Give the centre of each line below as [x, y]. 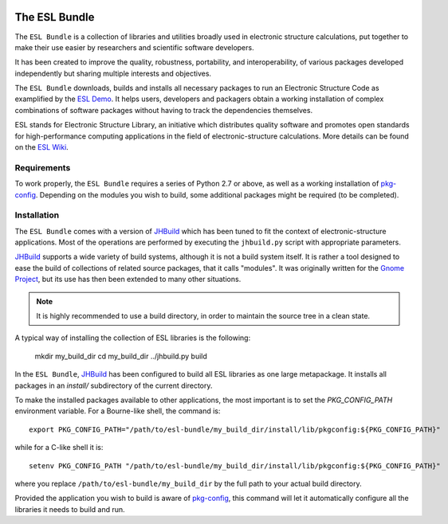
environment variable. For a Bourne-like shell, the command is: [118, 411]
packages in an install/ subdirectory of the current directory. [114, 385]
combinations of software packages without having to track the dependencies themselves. [164, 110]
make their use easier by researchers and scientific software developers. [134, 47]
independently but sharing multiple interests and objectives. [113, 73]
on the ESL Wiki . [42, 147]
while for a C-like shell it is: [59, 448]
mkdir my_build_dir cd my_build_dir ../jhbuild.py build [121, 356]
